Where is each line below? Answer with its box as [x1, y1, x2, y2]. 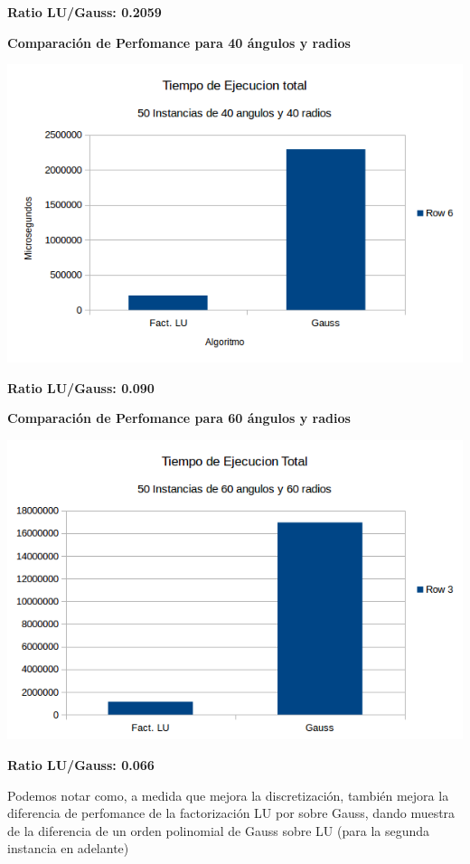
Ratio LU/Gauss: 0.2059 [7, 3, 162, 21]
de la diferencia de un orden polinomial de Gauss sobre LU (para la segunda [7, 821, 430, 840]
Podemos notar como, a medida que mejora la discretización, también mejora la [7, 785, 449, 804]
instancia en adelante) [7, 839, 129, 858]
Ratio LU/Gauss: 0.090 [7, 378, 155, 397]
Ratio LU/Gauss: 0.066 [7, 756, 155, 774]
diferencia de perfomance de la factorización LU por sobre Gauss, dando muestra [7, 803, 456, 822]
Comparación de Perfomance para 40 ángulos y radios [7, 33, 351, 52]
